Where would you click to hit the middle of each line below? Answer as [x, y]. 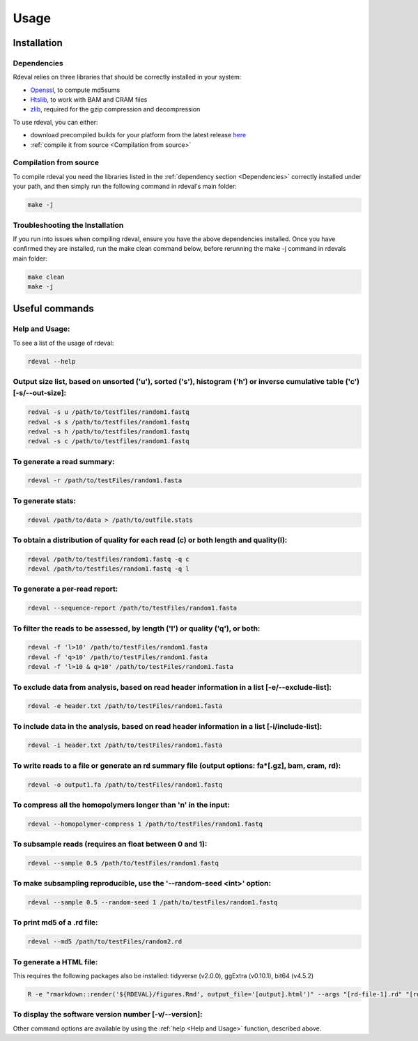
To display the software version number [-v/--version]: [108, 1015]
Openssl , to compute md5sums [75, 90]
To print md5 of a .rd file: [55, 923]
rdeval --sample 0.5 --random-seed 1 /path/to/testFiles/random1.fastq [153, 903]
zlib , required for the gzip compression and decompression [115, 109]
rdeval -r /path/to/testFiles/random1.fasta [105, 480]
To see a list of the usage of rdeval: [63, 343]
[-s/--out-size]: [40, 393]
